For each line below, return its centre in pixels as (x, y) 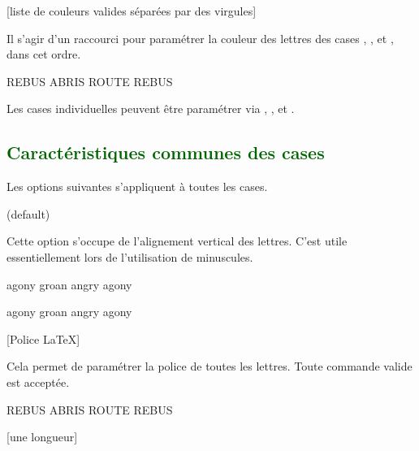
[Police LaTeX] (43, 338)
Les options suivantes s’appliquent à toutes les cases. (137, 186)
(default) (28, 213)
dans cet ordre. (44, 54)
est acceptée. (38, 382)
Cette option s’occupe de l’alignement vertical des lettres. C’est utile (177, 241)
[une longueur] (42, 437)
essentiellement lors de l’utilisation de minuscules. (130, 256)
